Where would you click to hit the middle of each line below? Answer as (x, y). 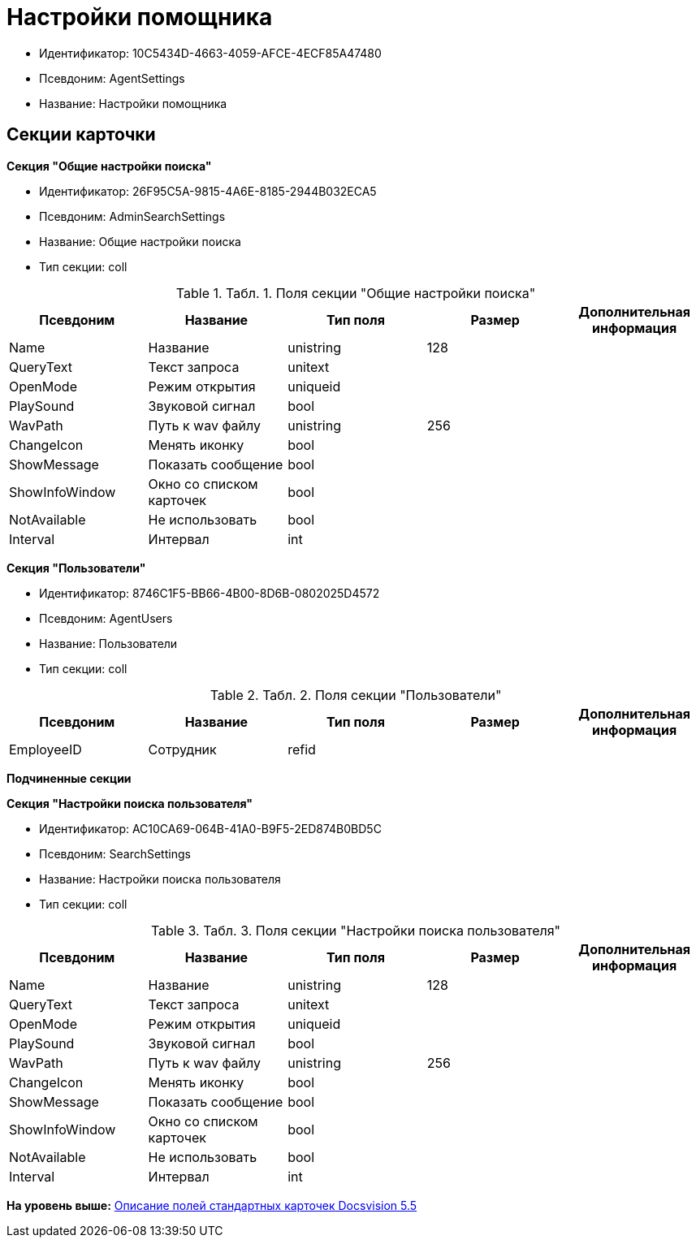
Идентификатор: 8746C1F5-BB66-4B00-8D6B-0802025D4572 (210, 593)
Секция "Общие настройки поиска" (109, 166)
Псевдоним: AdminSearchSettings (132, 216)
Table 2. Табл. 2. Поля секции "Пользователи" (356, 695)
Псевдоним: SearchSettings (115, 853)
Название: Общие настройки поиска (140, 241)
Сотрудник (182, 749)
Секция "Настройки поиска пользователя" (130, 803)
